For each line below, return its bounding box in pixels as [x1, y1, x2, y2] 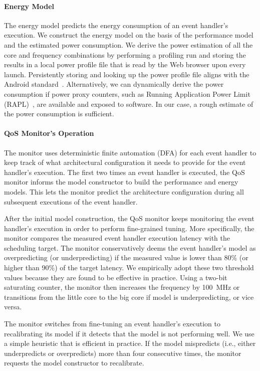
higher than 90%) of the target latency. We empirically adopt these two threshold [4, 262, 254, 273]
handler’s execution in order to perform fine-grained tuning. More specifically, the [4, 223, 254, 233]
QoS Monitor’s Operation [4, 128, 94, 138]
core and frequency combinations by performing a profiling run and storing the [4, 49, 246, 60]
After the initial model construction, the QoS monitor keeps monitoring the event [4, 213, 254, 224]
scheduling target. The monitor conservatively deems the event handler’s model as [4, 242, 256, 253]
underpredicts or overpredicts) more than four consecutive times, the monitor [4, 347, 241, 358]
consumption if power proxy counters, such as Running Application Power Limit [4, 88, 250, 99]
